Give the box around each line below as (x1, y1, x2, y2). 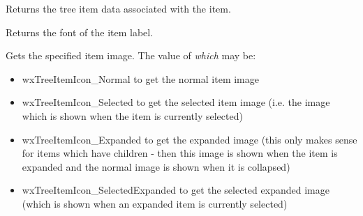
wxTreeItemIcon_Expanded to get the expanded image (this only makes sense (22, 132, 357, 146)
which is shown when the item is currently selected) (22, 108, 243, 123)
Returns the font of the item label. (6, 24, 154, 39)
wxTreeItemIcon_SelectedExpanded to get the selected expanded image (22, 183, 329, 197)
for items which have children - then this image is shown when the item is (22, 146, 338, 160)
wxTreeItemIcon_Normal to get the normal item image (22, 71, 259, 86)
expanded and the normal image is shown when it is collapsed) (22, 159, 290, 173)
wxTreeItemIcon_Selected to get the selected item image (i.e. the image (22, 95, 330, 109)
